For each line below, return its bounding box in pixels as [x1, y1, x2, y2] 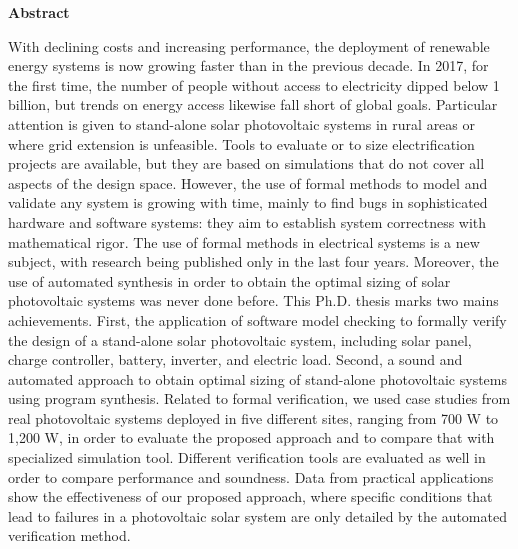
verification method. [8, 525, 131, 546]
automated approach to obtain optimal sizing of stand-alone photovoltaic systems [8, 368, 507, 389]
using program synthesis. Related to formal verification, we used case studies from [8, 388, 511, 409]
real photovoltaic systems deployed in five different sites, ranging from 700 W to [8, 407, 499, 428]
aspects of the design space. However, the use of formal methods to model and [8, 172, 488, 193]
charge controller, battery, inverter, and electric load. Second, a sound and [8, 349, 463, 370]
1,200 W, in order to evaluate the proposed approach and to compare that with [8, 427, 495, 448]
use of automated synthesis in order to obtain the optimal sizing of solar [8, 270, 451, 291]
